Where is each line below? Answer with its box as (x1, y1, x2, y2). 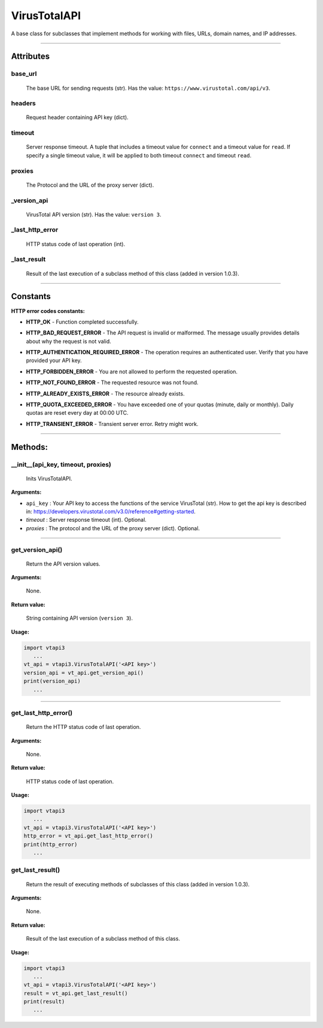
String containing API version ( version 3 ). (26, 615, 133, 622)
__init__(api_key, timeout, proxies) (11, 460, 112, 469)
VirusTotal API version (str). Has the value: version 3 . (26, 211, 161, 218)
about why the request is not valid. (26, 337, 111, 345)
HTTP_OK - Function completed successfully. (26, 318, 139, 326)
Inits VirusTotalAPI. (26, 475, 72, 482)
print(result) (23, 998, 65, 1005)
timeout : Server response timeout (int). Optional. (26, 516, 147, 524)
